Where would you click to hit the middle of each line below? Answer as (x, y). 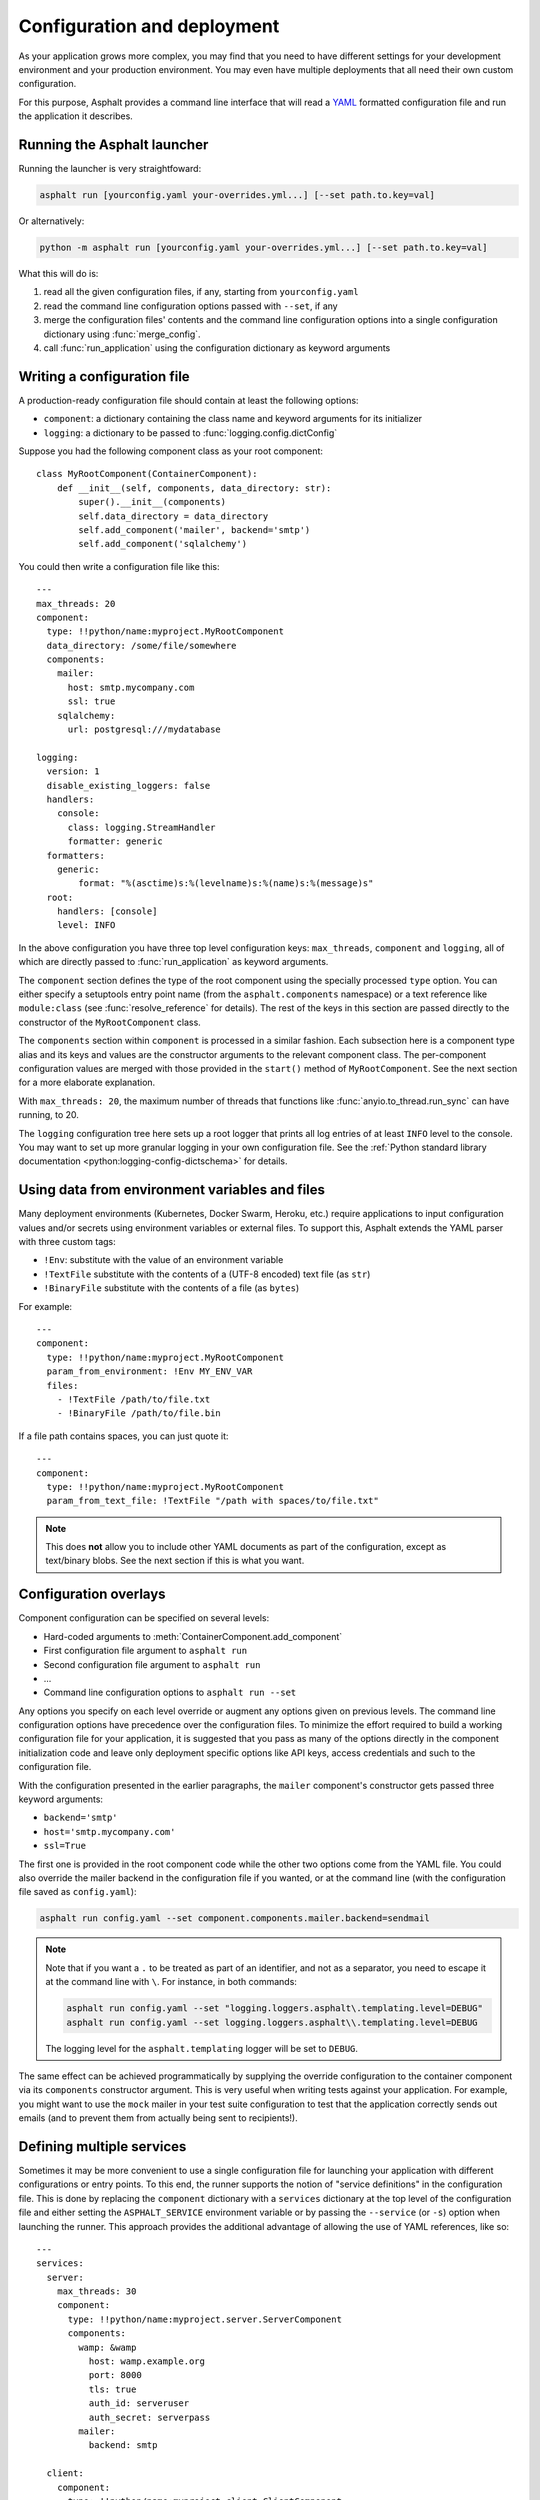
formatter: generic (115, 841)
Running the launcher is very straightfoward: (110, 169)
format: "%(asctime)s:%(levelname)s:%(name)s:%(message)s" (226, 883)
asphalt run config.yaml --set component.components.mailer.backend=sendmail (234, 1918)
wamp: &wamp (107, 2347)
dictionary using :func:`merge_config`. (122, 334)
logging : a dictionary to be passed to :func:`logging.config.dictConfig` (190, 432)
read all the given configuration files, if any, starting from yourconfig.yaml (201, 292)
